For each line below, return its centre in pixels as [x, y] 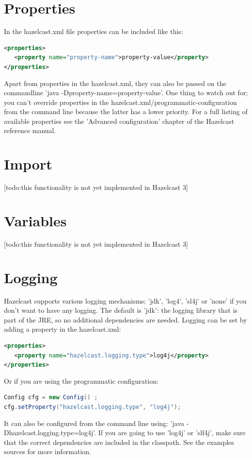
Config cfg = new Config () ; [51, 398]
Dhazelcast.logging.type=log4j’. [50, 433]
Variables [35, 220]
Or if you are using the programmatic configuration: [81, 381]
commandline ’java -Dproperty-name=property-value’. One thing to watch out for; [126, 93]
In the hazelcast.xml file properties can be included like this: [94, 31]
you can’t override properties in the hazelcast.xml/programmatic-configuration [120, 102]
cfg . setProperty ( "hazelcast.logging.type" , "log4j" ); [93, 407]
